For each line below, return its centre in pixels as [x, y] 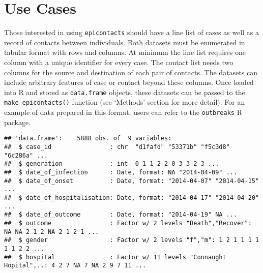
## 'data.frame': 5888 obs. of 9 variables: [88, 139]
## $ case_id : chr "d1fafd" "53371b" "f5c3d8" [117, 147]
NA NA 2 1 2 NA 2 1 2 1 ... [52, 232]
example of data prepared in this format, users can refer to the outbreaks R [123, 112]
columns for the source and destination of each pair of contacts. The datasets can [131, 72]
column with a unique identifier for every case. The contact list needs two [119, 62]
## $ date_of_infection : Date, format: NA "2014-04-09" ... [121, 172]
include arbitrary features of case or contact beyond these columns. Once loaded [129, 82]
